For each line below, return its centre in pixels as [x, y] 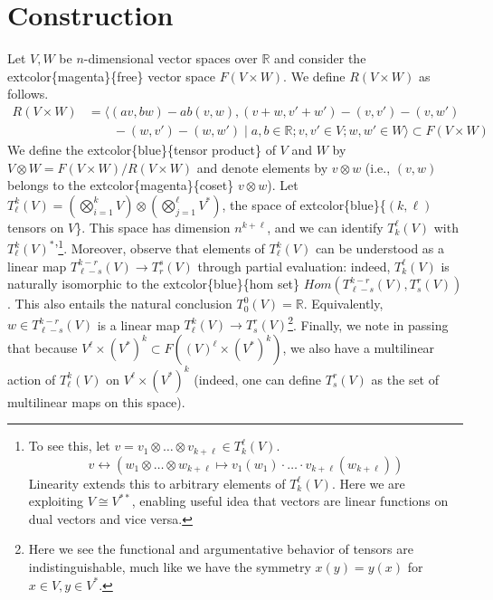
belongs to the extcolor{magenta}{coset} [121, 185]
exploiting [56, 501]
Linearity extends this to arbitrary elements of [157, 483]
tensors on [36, 227]
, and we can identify [325, 227]
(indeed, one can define [258, 379]
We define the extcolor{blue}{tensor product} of [142, 149]
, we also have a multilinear [359, 348]
